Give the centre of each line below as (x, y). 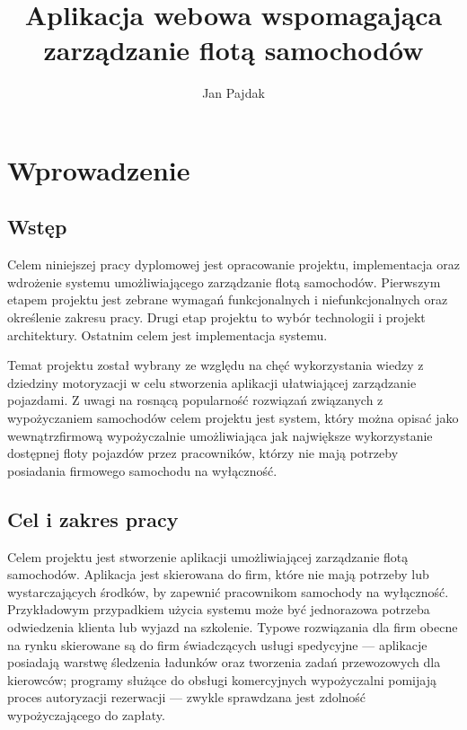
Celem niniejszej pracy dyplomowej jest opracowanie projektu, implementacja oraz (233, 264)
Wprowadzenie (99, 169)
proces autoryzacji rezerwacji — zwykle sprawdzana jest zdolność (187, 697)
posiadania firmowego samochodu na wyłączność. (142, 470)
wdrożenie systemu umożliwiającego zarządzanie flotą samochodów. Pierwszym (224, 281)
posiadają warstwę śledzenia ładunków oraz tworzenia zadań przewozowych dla (224, 662)
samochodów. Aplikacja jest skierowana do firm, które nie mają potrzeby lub (218, 574)
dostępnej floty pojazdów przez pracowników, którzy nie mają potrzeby (203, 453)
